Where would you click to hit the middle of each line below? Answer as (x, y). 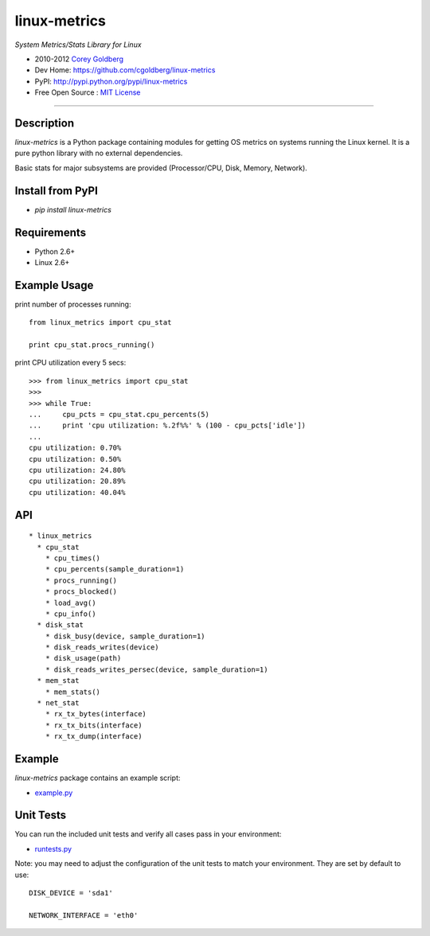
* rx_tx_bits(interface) (94, 725)
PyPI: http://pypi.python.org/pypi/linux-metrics (111, 81)
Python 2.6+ (55, 252)
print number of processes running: (73, 304)
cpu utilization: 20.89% (77, 481)
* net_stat (58, 703)
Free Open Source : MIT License (88, 92)
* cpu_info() (70, 614)
